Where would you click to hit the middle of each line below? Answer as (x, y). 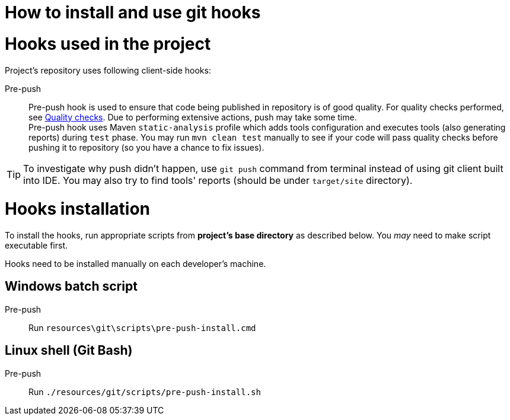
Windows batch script (71, 287)
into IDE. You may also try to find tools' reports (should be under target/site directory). (218, 180)
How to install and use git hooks (133, 12)
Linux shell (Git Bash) (69, 351)
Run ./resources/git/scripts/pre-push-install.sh (145, 392)
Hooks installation (78, 209)
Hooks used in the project (108, 44)
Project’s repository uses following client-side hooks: (108, 70)
